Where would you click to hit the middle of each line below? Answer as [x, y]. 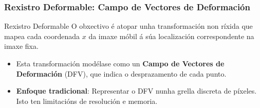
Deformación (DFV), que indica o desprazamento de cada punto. [121, 73]
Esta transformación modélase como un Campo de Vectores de [120, 63]
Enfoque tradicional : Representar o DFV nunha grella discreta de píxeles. [136, 91]
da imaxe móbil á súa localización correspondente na [171, 36]
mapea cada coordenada [42, 36]
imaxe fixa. [21, 46]
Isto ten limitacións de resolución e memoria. [87, 101]
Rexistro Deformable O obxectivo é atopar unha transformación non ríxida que [128, 26]
